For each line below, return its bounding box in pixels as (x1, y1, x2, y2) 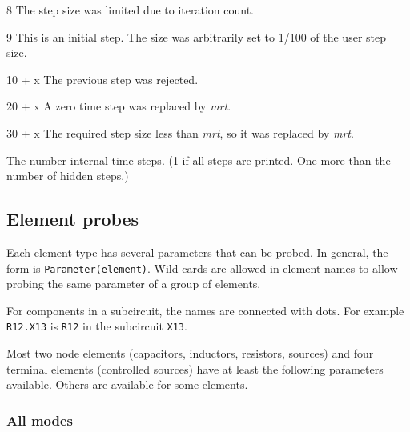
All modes (6, 410, 74, 430)
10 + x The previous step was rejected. (6, 70, 199, 87)
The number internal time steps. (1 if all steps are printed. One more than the (6, 151, 391, 168)
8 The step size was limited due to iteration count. (6, 2, 255, 18)
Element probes (6, 206, 139, 231)
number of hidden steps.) (6, 167, 129, 184)
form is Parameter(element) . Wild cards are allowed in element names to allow (6, 259, 398, 276)
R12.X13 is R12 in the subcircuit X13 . (6, 318, 187, 334)
